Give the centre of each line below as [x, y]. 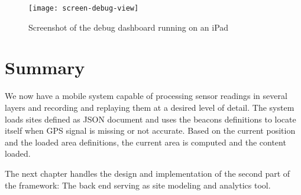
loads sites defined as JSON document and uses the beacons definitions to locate [150, 119]
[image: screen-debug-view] [84, 8]
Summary [45, 67]
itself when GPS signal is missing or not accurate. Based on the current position [150, 130]
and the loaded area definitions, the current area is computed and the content [145, 142]
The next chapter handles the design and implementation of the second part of [148, 173]
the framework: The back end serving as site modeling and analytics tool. [138, 185]
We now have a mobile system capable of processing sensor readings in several [146, 96]
